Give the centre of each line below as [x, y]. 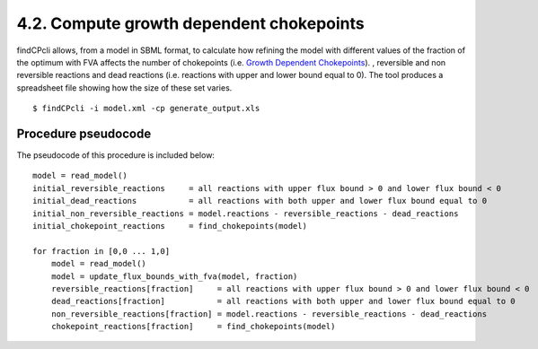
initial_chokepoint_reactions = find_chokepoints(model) [170, 226]
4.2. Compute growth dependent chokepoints [190, 23]
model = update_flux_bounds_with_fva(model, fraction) [174, 276]
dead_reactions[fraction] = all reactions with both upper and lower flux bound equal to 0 [283, 301]
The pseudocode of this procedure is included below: [116, 155]
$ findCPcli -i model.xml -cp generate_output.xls [146, 109]
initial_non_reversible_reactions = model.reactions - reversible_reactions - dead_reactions [246, 214]
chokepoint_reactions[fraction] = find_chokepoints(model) [193, 327]
